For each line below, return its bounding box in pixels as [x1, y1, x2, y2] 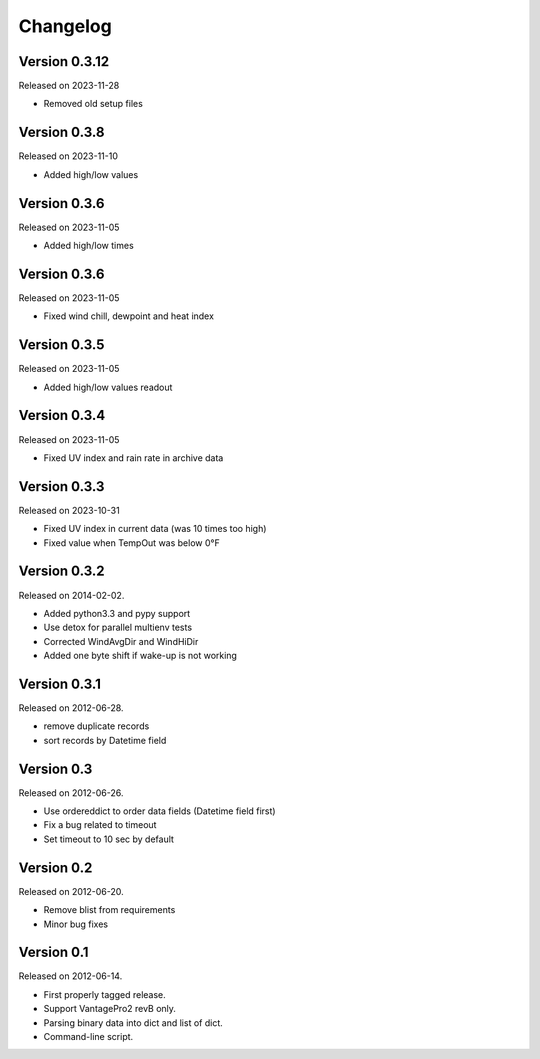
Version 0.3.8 [18, 124, 105, 141]
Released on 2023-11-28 [18, 80, 120, 92]
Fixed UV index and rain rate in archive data [43, 451, 224, 464]
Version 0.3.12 [18, 53, 110, 70]
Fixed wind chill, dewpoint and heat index [43, 310, 215, 322]
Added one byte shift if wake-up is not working [43, 650, 237, 662]
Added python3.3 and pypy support [43, 607, 191, 619]
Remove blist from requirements [43, 904, 176, 916]
